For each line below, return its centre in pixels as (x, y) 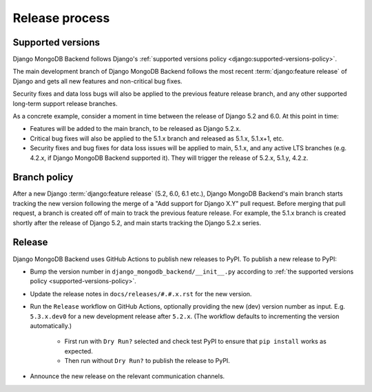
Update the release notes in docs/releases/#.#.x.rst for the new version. (141, 293)
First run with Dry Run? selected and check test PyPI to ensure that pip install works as (195, 342)
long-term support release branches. (65, 103)
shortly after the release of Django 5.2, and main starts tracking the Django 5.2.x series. (137, 223)
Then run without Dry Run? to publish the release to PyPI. (147, 361)
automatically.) (51, 326)
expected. (79, 351)
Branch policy (43, 177)
